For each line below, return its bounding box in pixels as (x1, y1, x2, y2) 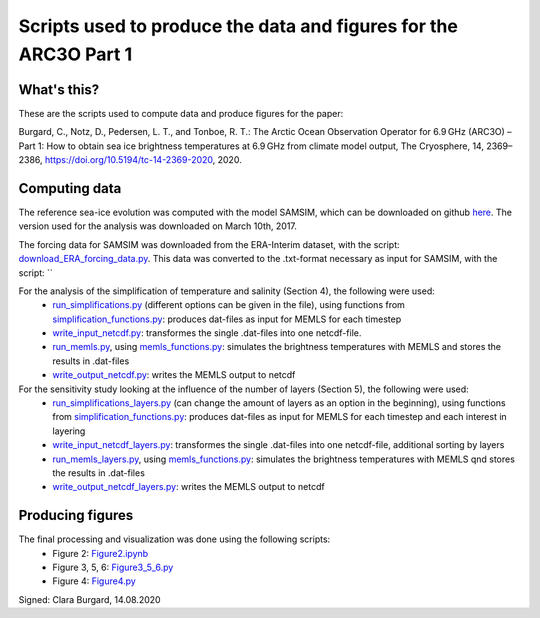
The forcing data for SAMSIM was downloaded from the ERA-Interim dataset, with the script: (18, 238, 400, 250)
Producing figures (18, 507, 134, 524)
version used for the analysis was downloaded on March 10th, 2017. (18, 220, 297, 232)
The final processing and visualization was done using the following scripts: (18, 533, 331, 545)
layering (52, 425, 86, 437)
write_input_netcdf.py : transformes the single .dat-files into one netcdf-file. (52, 327, 362, 339)
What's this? (18, 81, 100, 98)
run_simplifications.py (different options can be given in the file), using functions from (52, 299, 405, 311)
